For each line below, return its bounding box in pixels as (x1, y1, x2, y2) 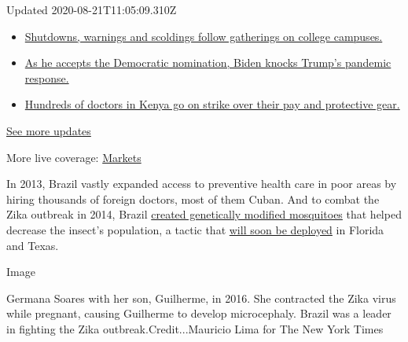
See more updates (6, 122, 91, 138)
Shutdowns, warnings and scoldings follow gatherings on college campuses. (24, 28, 383, 44)
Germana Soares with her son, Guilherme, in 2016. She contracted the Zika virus (6, 289, 396, 306)
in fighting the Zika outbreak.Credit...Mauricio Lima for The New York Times (6, 320, 384, 336)
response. (24, 69, 69, 86)
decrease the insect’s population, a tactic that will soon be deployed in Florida (6, 221, 384, 237)
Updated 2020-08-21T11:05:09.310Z (6, 2, 177, 17)
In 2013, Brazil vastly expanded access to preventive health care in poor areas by (6, 175, 397, 192)
